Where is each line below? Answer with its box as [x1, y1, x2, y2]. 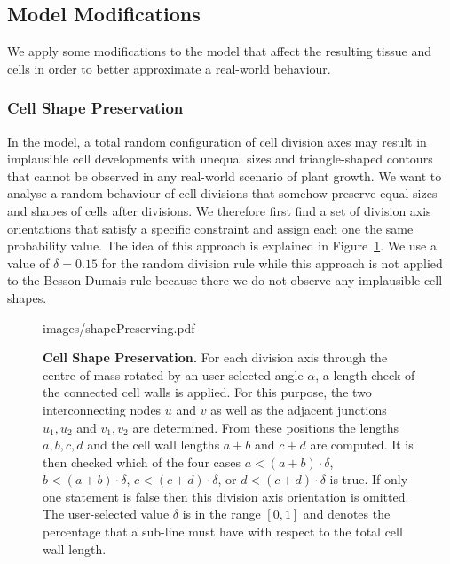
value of [7, 253, 50, 272]
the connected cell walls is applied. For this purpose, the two [43, 383, 372, 401]
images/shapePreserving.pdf [43, 318, 195, 337]
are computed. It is [310, 435, 414, 454]
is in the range [182, 504, 261, 523]
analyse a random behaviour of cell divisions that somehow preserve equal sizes [7, 184, 438, 203]
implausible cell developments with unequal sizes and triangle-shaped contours [7, 149, 433, 168]
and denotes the [303, 504, 391, 523]
